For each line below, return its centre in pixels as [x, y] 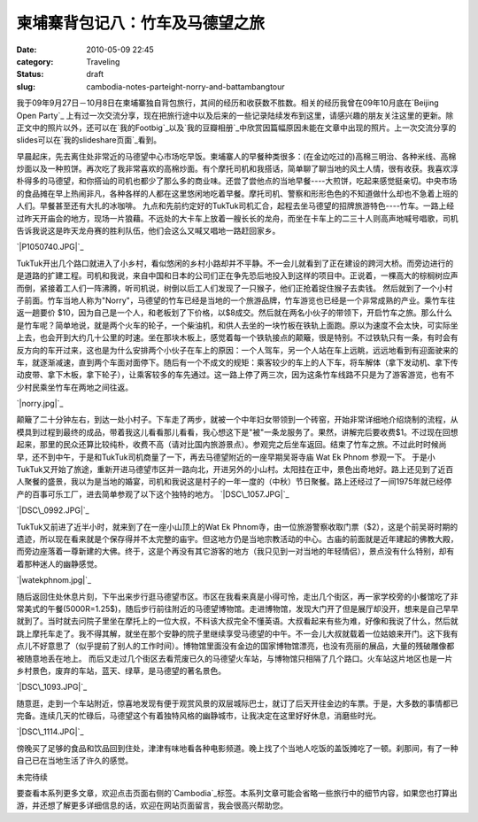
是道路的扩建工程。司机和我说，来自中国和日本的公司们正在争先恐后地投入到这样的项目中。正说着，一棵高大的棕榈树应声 [237, 275]
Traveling [103, 61]
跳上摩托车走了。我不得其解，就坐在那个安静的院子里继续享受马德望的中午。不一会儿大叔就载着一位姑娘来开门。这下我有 [237, 633]
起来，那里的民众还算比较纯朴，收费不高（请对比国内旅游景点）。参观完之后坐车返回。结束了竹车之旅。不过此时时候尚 [231, 445]
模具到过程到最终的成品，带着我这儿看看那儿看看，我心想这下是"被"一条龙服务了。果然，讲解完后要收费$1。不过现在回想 [237, 432]
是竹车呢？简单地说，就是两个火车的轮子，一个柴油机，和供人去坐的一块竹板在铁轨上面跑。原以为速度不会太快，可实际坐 [237, 325]
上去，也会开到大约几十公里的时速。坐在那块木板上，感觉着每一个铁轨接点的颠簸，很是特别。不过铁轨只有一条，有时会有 [237, 337]
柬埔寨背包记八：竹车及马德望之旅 [141, 23]
